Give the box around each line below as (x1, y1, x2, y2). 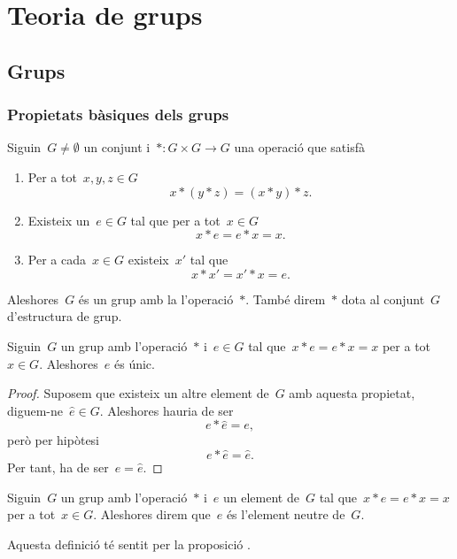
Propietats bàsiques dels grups (7, 103, 229, 126)
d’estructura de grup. (7, 307, 122, 325)
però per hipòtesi (7, 431, 100, 449)
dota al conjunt (341, 289, 425, 308)
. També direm (245, 289, 326, 308)
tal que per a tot (130, 211, 221, 229)
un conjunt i (83, 138, 151, 157)
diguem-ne (7, 401, 63, 419)
